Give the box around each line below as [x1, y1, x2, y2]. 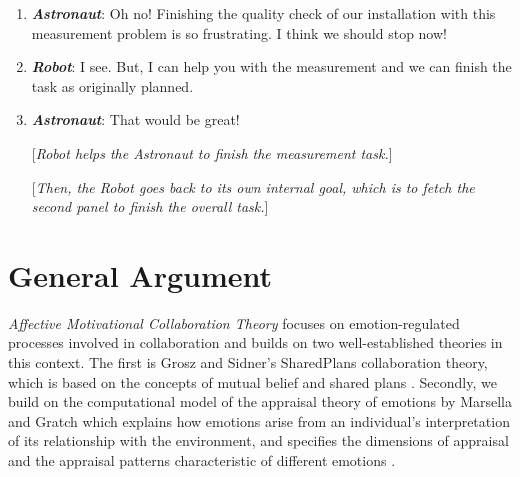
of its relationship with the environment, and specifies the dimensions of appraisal [8, 430, 509, 451]
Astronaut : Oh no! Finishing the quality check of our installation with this [31, 3, 496, 23]
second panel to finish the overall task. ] [31, 196, 269, 217]
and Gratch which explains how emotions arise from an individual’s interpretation [8, 410, 510, 431]
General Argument [8, 254, 272, 295]
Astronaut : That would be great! [31, 109, 240, 130]
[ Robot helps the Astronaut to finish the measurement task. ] [31, 142, 393, 163]
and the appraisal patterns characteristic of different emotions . [8, 450, 396, 471]
